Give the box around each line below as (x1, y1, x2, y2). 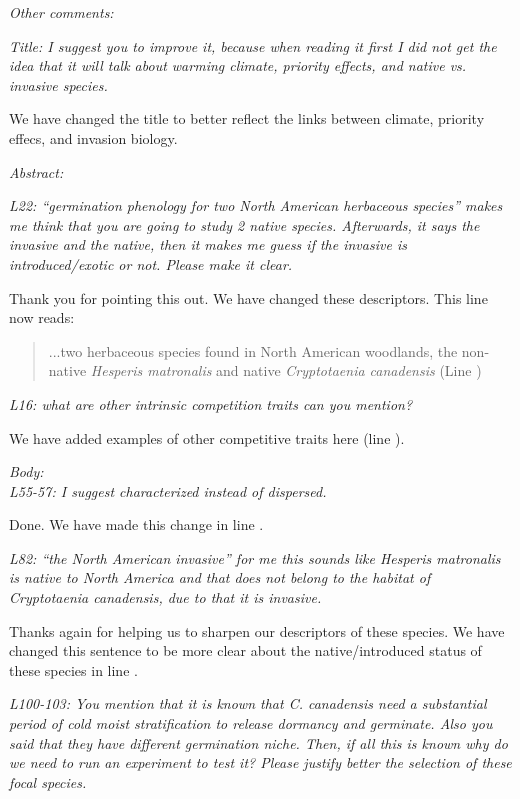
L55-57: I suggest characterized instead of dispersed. (9, 480, 327, 501)
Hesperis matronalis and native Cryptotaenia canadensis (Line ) (90, 360, 482, 381)
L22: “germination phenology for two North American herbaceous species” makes (9, 195, 503, 216)
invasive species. (9, 74, 108, 95)
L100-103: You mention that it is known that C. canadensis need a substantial (9, 693, 487, 714)
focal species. (9, 771, 87, 792)
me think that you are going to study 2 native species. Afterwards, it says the (9, 214, 480, 235)
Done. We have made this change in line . (9, 514, 264, 535)
